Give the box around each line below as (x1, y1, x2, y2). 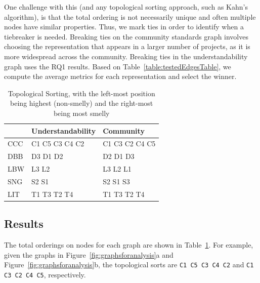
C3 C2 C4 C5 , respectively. (4, 269, 86, 279)
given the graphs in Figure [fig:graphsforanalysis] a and (4, 249, 174, 260)
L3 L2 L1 (103, 164, 132, 174)
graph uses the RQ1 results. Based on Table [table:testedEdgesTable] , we (4, 61, 231, 71)
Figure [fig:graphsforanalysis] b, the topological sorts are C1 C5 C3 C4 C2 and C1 (4, 259, 254, 270)
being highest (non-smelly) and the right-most (10, 98, 153, 108)
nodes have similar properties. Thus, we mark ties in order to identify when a (4, 21, 244, 32)
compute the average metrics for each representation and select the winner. (4, 71, 237, 82)
